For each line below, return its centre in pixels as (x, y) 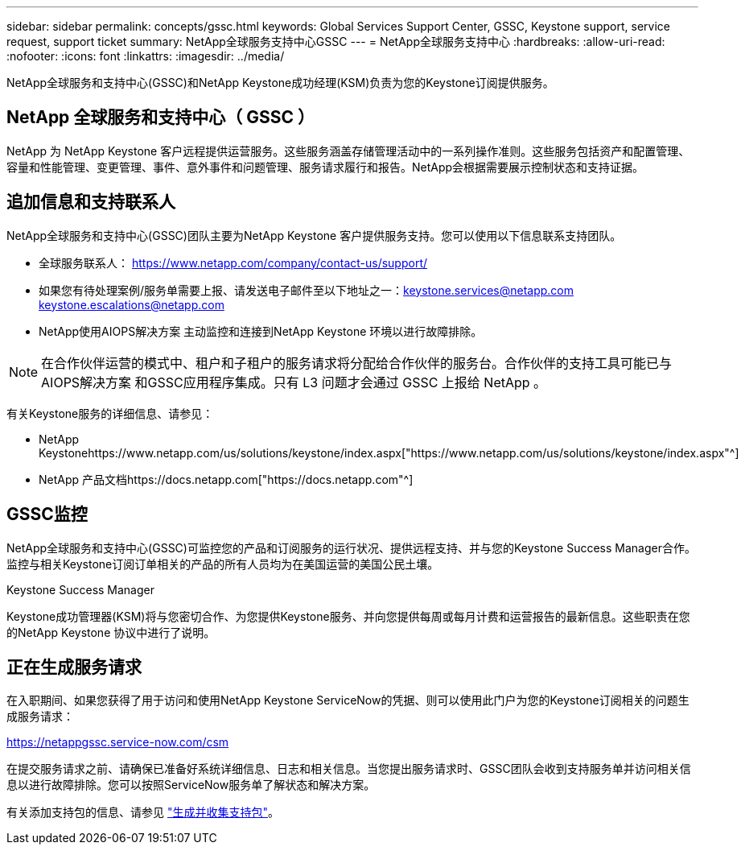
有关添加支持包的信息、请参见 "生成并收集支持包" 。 (143, 812)
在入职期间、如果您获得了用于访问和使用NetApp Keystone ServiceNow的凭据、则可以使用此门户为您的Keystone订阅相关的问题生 (348, 700)
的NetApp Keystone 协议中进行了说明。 (111, 632)
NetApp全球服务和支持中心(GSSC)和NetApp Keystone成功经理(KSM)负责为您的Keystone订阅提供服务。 (280, 83)
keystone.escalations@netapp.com (132, 304)
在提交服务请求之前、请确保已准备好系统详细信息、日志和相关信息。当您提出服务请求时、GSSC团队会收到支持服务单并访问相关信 (349, 769)
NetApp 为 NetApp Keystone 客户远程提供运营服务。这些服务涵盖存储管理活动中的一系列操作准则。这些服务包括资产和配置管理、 (348, 151)
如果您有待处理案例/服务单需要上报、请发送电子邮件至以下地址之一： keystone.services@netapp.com (307, 290)
